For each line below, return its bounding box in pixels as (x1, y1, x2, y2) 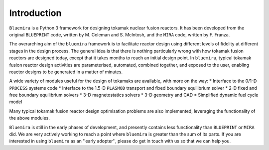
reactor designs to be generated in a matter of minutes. (9, 69, 123, 75)
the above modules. (9, 115, 50, 121)
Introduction (9, 7, 62, 18)
